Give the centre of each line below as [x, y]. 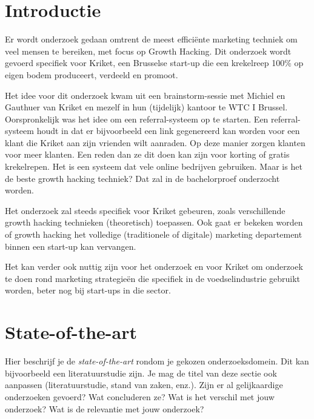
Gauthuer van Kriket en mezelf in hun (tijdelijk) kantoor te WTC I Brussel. [146, 107]
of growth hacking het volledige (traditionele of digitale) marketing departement [154, 234]
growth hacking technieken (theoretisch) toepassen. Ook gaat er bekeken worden [154, 222]
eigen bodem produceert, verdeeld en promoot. [92, 74]
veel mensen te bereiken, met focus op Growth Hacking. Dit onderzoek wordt [148, 51]
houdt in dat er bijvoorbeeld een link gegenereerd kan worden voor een [168, 131]
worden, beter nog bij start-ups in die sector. [88, 290]
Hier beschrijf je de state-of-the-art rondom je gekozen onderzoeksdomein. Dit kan [157, 361]
